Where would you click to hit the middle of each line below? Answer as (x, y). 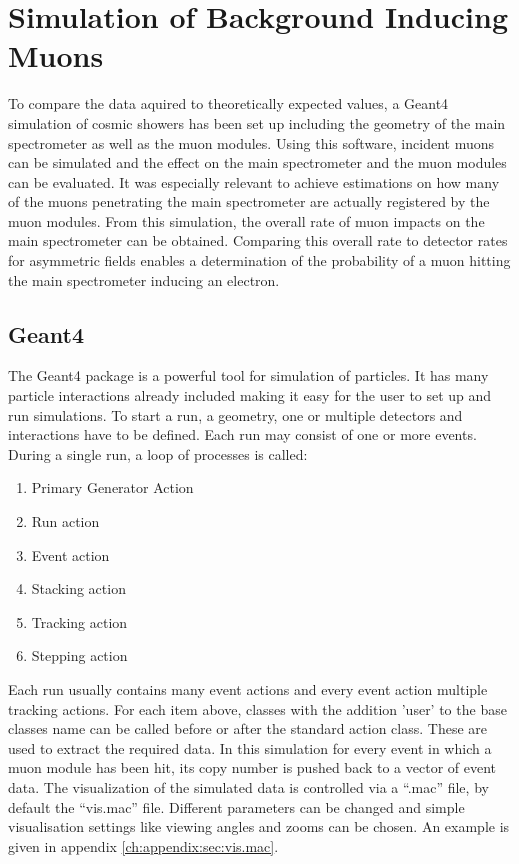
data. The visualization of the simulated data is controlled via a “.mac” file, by (248, 786)
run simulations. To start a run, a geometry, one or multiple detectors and (235, 414)
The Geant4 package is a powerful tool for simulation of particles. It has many (248, 375)
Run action (65, 521)
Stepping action (79, 655)
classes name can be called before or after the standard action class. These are (247, 728)
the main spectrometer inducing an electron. (144, 279)
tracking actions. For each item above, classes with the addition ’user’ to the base (257, 708)
